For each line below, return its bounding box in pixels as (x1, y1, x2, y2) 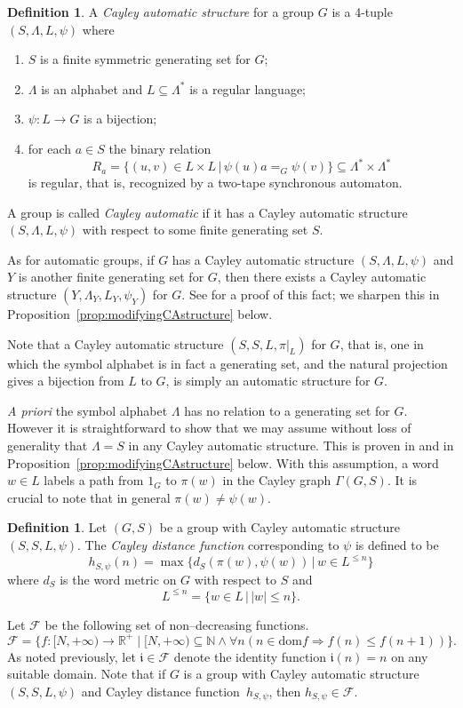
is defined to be (355, 535, 439, 553)
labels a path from (44, 471, 144, 489)
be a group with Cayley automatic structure (159, 518, 400, 537)
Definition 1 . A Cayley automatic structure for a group (7, 3, 315, 20)
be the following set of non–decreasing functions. (44, 615, 309, 633)
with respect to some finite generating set (82, 220, 308, 239)
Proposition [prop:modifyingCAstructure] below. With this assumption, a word (7, 453, 439, 472)
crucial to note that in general (7, 488, 171, 506)
